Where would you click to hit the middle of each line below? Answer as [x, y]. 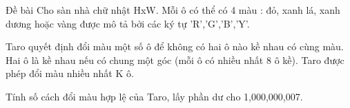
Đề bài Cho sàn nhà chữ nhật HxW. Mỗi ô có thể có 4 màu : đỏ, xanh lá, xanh [173, 10]
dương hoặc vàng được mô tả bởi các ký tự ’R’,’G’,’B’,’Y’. [128, 23]
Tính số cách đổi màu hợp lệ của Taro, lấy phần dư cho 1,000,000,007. [154, 96]
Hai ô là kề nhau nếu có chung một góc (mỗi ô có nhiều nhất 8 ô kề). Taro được [175, 60]
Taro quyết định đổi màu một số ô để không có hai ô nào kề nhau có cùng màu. [175, 46]
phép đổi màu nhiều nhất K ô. [70, 73]
